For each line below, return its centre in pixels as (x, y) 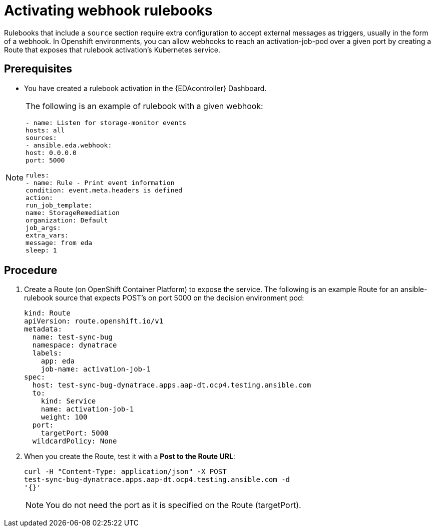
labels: (47, 353)
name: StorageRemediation (73, 212)
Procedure (31, 270)
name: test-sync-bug (73, 337)
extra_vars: (47, 235)
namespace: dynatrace (75, 345)
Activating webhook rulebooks (108, 10)
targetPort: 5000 (75, 433)
